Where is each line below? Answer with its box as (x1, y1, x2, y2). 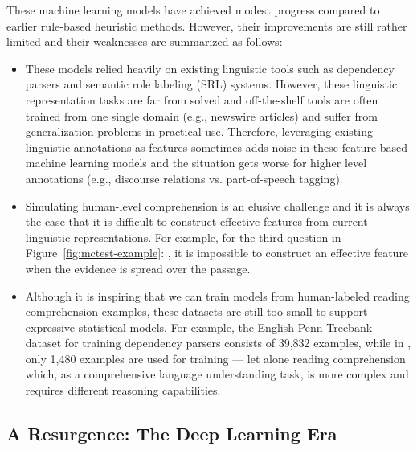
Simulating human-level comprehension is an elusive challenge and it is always (25, 197, 410, 214)
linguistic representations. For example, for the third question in (25, 228, 341, 245)
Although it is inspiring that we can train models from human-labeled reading (25, 287, 410, 304)
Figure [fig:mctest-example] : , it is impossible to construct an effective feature (25, 244, 409, 261)
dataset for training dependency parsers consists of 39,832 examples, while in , (25, 334, 411, 351)
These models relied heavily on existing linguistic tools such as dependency (25, 59, 395, 76)
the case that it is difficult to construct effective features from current (25, 213, 368, 230)
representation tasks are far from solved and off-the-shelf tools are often (25, 91, 378, 108)
